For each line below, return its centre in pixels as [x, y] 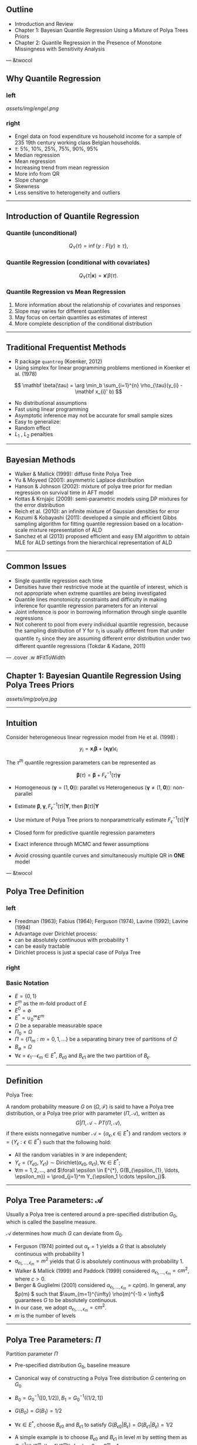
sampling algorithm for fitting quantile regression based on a [88, 524]
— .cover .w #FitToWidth [36, 657]
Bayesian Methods [41, 460]
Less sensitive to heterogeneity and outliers [67, 192]
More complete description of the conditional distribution [83, 323]
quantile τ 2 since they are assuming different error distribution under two [102, 639]
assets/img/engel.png [33, 108]
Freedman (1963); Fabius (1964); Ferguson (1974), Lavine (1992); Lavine [101, 921]
